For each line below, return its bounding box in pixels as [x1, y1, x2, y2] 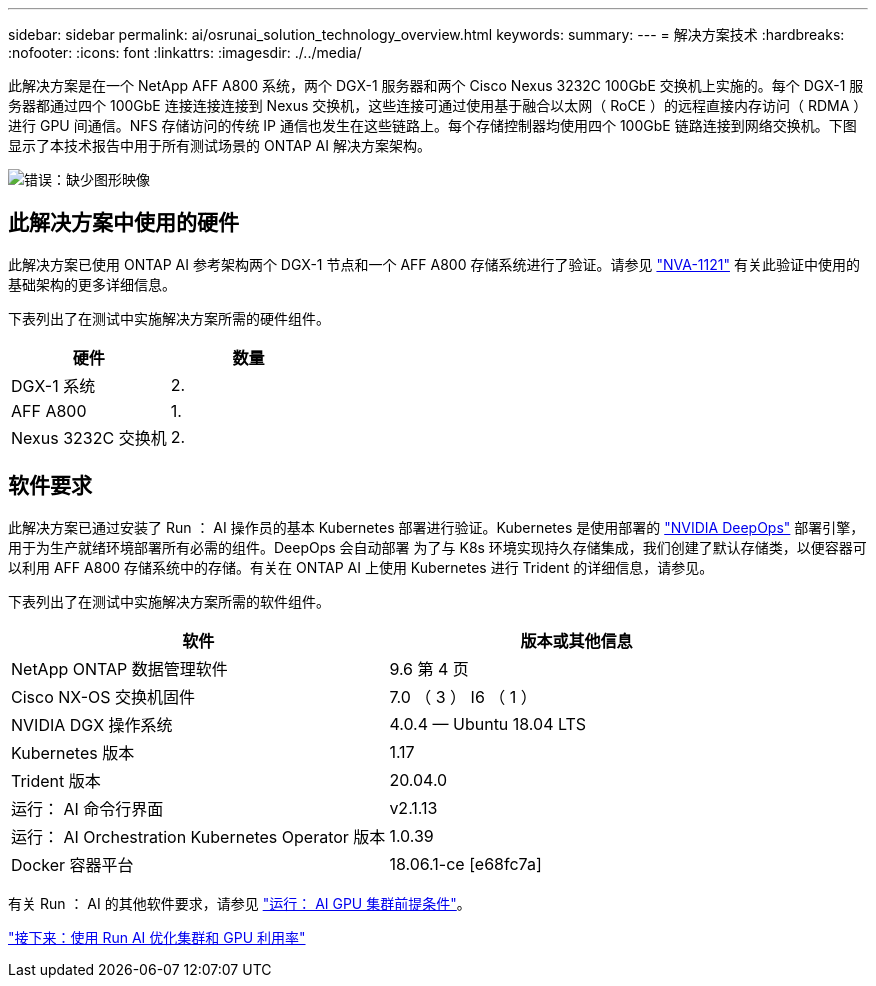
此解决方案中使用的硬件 [8, 210, 239, 236]
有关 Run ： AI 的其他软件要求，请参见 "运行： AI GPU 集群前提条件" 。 [8, 894, 471, 912]
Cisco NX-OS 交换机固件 [11, 686, 196, 707]
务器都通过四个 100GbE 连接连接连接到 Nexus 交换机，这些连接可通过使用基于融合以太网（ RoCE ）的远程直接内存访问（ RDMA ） [8, 97, 868, 114]
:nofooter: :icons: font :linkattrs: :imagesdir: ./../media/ [8, 44, 362, 61]
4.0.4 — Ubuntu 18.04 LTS [389, 713, 587, 734]
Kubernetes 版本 [11, 742, 135, 763]
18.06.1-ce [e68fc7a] [389, 853, 542, 874]
